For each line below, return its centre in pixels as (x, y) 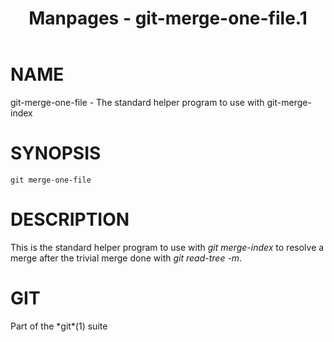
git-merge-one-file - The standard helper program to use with (137, 102)
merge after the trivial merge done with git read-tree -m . (126, 258)
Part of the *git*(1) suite (59, 326)
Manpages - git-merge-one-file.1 (168, 18)
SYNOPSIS (56, 153)
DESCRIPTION (70, 219)
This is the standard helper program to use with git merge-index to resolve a (167, 247)
